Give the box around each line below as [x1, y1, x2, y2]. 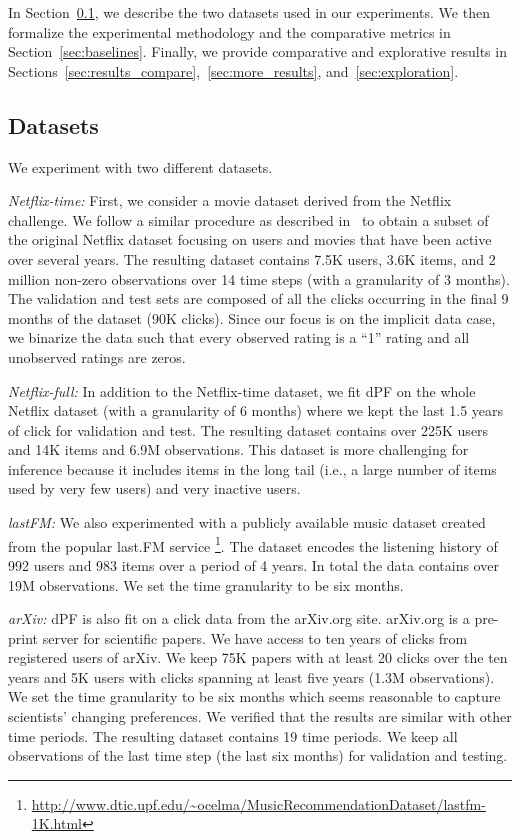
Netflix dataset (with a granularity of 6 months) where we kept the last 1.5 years [8, 400, 504, 421]
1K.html [31, 813, 82, 834]
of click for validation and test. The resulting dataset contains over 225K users [8, 419, 489, 440]
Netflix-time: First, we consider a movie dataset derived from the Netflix [8, 190, 452, 211]
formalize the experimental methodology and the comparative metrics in [8, 21, 451, 42]
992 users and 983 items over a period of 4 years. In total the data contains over [8, 554, 499, 575]
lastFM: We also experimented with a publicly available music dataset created [8, 512, 486, 533]
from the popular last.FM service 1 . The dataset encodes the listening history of [8, 532, 498, 556]
